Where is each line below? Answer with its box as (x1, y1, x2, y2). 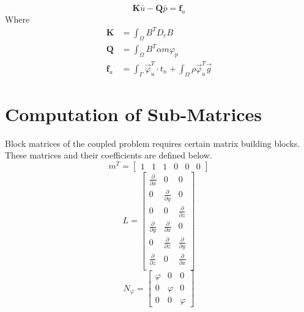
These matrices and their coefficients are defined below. (5, 149, 212, 162)
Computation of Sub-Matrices (5, 101, 262, 126)
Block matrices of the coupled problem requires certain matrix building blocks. (5, 136, 300, 149)
